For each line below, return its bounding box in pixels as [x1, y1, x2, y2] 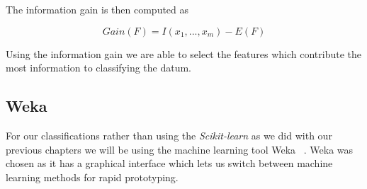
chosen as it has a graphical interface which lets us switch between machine [6, 156, 333, 171]
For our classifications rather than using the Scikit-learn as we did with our [6, 127, 332, 142]
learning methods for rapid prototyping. [6, 169, 179, 184]
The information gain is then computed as [6, 2, 189, 16]
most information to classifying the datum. [6, 60, 192, 75]
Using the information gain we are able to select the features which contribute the [6, 46, 362, 61]
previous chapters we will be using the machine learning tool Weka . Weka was [6, 142, 354, 156]
